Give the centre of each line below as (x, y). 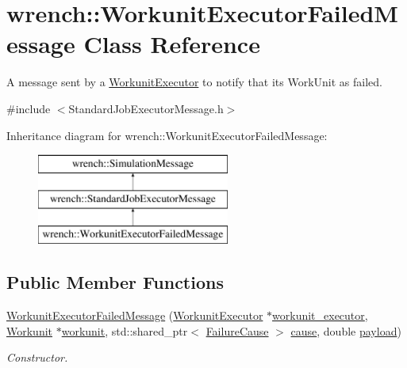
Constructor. (37, 357)
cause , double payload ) (346, 330)
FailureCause (237, 330)
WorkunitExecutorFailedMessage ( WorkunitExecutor (135, 315)
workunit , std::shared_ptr (125, 330)
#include (29, 108)
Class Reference (172, 44)
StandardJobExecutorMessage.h (146, 108)
